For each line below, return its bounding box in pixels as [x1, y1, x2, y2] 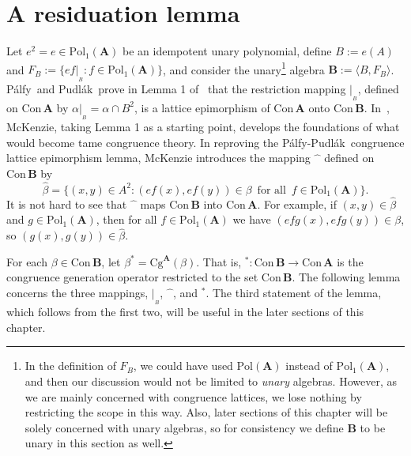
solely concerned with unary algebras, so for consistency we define [25, 419, 344, 435]
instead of [285, 357, 333, 374]
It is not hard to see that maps [6, 195, 166, 212]
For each [6, 253, 47, 269]
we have [232, 211, 271, 228]
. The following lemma [292, 269, 401, 285]
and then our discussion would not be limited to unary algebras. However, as [25, 372, 397, 389]
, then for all [96, 211, 157, 228]
